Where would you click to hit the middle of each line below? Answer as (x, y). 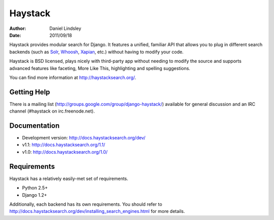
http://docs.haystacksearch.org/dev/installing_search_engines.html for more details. (97, 211)
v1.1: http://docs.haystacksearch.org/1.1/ (64, 145)
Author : (18, 28)
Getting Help (30, 92)
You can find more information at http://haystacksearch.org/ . (73, 77)
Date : (15, 35)
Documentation (35, 126)
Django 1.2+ (35, 195)
